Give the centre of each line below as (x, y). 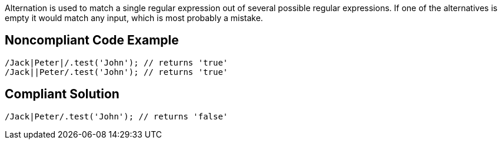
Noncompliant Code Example (92, 40)
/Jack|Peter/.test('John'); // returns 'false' (117, 116)
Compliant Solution (62, 94)
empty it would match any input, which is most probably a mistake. (134, 18)
